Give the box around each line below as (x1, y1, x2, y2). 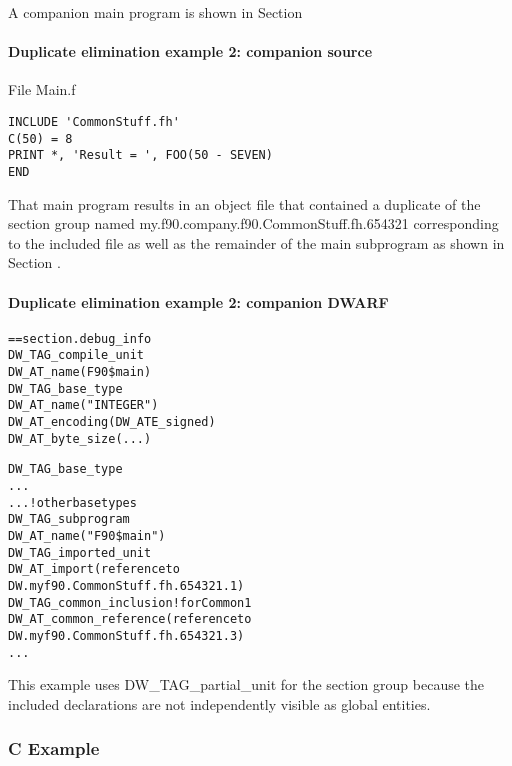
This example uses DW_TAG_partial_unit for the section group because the (8, 674, 485, 695)
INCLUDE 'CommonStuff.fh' (8, 114, 180, 129)
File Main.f (8, 79, 76, 100)
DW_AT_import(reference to (8, 562, 180, 577)
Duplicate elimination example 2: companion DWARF (8, 291, 389, 312)
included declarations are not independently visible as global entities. (8, 693, 431, 714)
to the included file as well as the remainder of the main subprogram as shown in (8, 232, 505, 253)
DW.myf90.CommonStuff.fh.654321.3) (8, 628, 245, 643)
